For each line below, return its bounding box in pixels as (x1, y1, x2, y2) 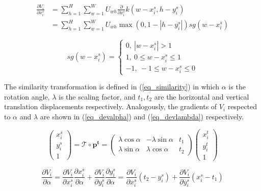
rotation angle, (4, 91, 50, 102)
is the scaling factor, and (59, 91, 136, 102)
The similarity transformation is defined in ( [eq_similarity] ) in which (4, 81, 220, 92)
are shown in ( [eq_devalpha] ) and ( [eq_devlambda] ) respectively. (40, 111, 244, 121)
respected (227, 101, 257, 112)
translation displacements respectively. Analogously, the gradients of (4, 101, 217, 112)
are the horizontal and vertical (154, 91, 249, 102)
